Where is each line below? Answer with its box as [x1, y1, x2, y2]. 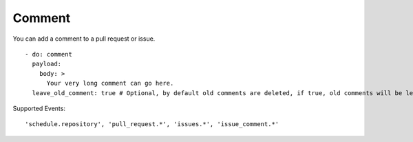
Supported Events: [12, 104, 65, 112]
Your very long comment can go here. [46, 79, 174, 88]
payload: [32, 60, 62, 68]
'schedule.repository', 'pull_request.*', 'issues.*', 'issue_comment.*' [25, 121, 279, 128]
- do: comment [25, 50, 72, 58]
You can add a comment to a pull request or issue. [12, 34, 156, 43]
